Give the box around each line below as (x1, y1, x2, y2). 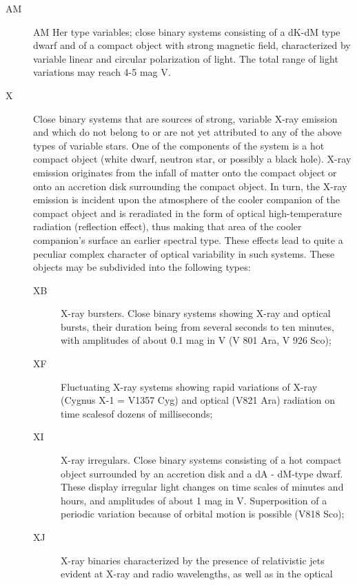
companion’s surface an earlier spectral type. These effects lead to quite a (33, 232, 343, 247)
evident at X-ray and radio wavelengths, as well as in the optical (61, 566, 333, 581)
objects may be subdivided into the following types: (33, 260, 251, 274)
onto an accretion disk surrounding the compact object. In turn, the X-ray (33, 178, 347, 193)
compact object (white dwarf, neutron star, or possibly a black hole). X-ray (33, 152, 351, 166)
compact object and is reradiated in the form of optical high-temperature (33, 205, 342, 220)
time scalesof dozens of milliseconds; (61, 406, 213, 420)
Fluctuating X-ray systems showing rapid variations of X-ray (61, 379, 318, 393)
